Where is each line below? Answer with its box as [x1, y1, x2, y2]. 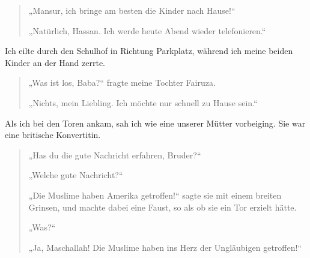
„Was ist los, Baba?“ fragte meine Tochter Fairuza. [28, 76, 216, 89]
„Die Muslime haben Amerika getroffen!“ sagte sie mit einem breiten [28, 188, 282, 201]
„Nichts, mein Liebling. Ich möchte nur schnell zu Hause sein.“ [28, 96, 258, 109]
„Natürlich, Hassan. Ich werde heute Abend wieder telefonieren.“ [28, 24, 266, 37]
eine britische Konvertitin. [5, 128, 101, 141]
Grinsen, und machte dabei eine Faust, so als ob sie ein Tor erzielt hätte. [28, 200, 297, 213]
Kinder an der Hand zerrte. [5, 56, 106, 68]
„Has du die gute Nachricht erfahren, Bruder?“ [28, 148, 201, 161]
